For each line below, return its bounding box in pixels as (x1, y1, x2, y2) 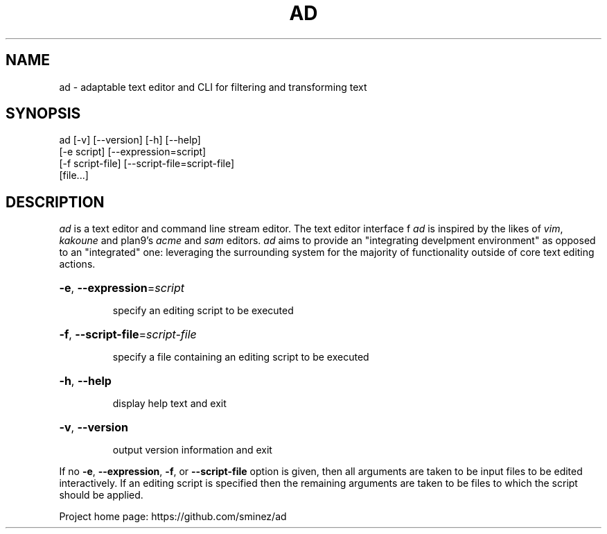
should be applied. (59, 489, 143, 501)
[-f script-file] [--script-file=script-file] (59, 157, 235, 170)
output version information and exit (112, 444, 272, 456)
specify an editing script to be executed (112, 304, 294, 317)
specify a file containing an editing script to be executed (112, 351, 369, 363)
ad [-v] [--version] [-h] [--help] (59, 134, 201, 146)
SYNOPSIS (6, 105, 81, 123)
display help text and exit (112, 397, 227, 410)
